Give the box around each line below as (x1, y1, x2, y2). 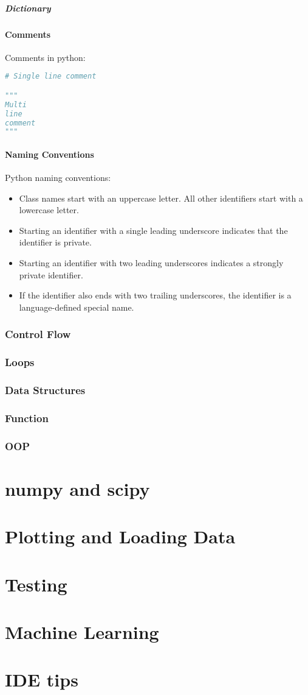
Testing (5, 571, 67, 596)
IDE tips (5, 667, 78, 692)
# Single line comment (5, 72, 97, 81)
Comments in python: (5, 51, 86, 63)
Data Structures (5, 383, 86, 398)
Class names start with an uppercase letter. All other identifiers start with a (19, 191, 303, 204)
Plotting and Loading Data (5, 524, 236, 549)
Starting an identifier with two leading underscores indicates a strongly (19, 256, 284, 269)
